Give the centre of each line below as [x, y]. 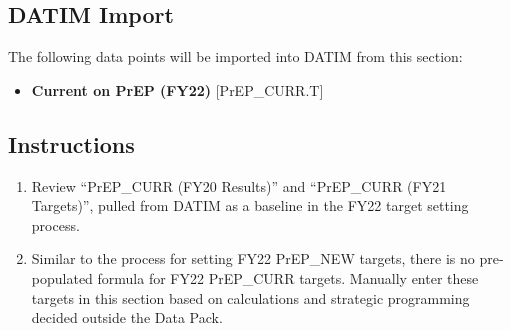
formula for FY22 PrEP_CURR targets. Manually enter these [288, 277]
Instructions [71, 143]
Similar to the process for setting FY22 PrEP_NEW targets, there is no [253, 258]
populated [62, 277]
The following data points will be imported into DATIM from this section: [235, 56]
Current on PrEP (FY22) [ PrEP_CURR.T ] [177, 89]
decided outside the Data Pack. [127, 317]
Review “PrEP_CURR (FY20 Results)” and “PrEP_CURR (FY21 [239, 185]
